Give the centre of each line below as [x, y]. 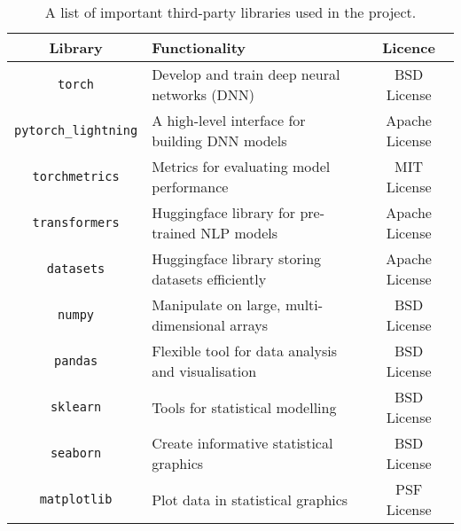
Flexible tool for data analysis [245, 351]
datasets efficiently [209, 279]
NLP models [239, 233]
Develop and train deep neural [246, 74]
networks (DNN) [203, 94]
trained [174, 233]
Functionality [199, 47]
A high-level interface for [229, 120]
